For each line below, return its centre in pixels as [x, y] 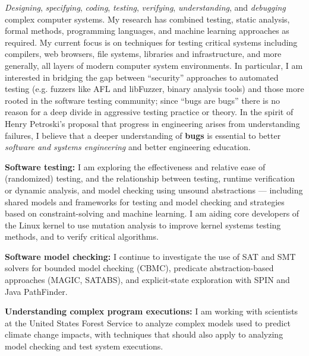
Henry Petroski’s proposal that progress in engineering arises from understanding [152, 123]
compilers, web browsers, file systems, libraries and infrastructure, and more [143, 54]
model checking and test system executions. [84, 346]
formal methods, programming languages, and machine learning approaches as [147, 31]
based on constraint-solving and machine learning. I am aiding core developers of [152, 213]
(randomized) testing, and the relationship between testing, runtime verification [150, 178]
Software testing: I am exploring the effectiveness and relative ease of [135, 166]
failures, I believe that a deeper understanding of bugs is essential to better [143, 135]
